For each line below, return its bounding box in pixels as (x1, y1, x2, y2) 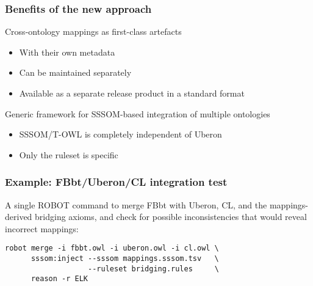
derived (5, 210, 32, 223)
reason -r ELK (31, 274, 88, 284)
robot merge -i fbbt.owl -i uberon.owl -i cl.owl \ (5, 244, 219, 253)
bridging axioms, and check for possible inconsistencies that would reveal (35, 210, 307, 223)
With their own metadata (19, 45, 115, 58)
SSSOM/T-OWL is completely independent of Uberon (19, 128, 222, 141)
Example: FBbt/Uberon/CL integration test (5, 174, 228, 189)
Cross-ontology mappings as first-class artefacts (5, 25, 182, 38)
